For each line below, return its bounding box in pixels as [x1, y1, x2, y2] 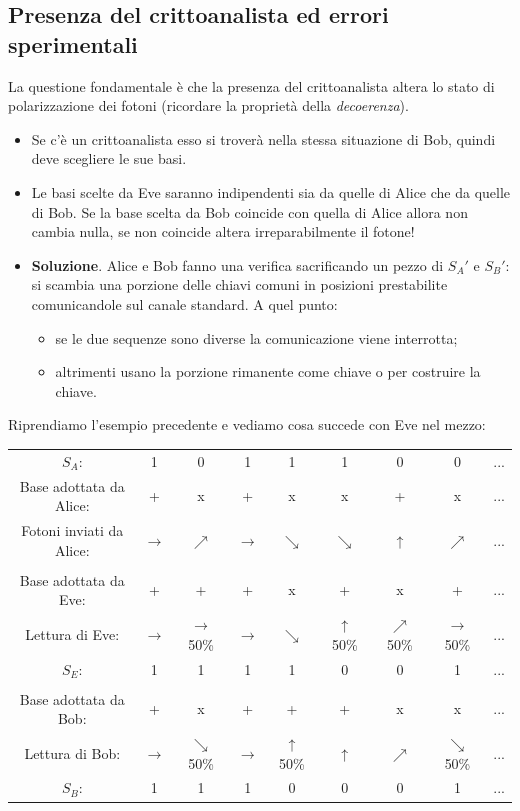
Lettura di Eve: [25, 623, 120, 644]
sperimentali [8, 28, 138, 59]
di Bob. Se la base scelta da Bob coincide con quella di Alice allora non [31, 201, 468, 222]
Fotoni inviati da [21, 519, 124, 540]
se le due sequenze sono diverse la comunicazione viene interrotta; [55, 327, 458, 348]
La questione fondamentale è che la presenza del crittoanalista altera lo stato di [8, 75, 495, 96]
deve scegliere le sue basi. [31, 148, 187, 169]
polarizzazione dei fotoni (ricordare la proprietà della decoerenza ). [8, 95, 409, 116]
